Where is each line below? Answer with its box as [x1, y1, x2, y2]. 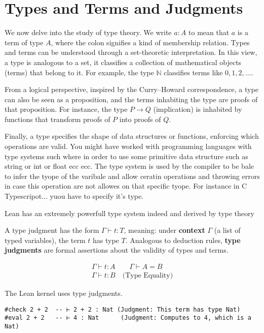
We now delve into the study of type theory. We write [5, 27, 172, 38]
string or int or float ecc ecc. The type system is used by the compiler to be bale [5, 161, 254, 171]
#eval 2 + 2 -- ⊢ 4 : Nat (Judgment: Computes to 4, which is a [5, 314, 251, 322]
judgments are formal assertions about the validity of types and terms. [5, 245, 229, 255]
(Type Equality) [122, 272, 173, 280]
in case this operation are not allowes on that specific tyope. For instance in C [5, 180, 247, 191]
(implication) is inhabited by [153, 104, 242, 114]
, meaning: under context [124, 225, 205, 235]
